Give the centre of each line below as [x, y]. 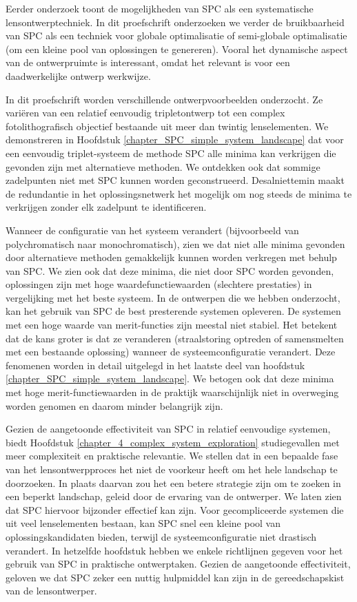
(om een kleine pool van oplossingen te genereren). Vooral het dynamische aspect [177, 49]
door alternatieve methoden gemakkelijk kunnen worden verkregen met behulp [171, 257]
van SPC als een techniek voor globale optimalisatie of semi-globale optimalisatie [176, 35]
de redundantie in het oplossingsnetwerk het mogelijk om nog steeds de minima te [179, 193]
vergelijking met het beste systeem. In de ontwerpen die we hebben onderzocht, [173, 297]
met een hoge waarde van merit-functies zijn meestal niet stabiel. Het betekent [172, 325]
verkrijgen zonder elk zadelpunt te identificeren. [106, 207]
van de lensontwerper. [51, 591]
